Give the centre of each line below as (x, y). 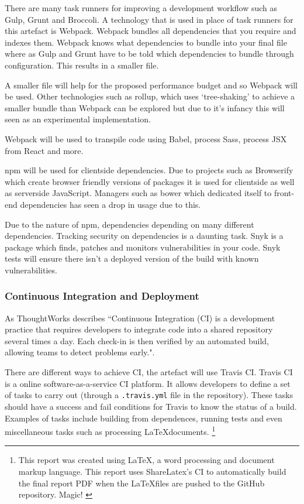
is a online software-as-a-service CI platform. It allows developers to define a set (148, 383)
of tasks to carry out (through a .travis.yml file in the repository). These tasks (149, 395)
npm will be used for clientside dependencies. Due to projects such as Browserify (149, 170)
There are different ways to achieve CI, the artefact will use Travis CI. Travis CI (149, 372)
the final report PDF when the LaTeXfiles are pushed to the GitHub (141, 483)
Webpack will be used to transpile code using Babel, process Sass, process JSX (146, 138)
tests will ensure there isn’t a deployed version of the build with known (132, 258)
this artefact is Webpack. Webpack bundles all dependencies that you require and (151, 31)
